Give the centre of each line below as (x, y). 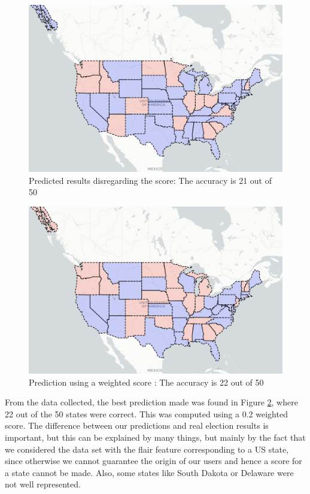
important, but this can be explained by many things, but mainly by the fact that (155, 437)
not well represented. (43, 484)
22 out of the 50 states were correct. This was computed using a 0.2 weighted (146, 413)
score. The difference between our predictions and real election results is (137, 425)
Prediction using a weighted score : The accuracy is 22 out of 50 (146, 382)
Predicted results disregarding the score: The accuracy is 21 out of (151, 180)
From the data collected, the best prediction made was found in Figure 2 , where (151, 402)
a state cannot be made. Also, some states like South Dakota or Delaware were (149, 472)
